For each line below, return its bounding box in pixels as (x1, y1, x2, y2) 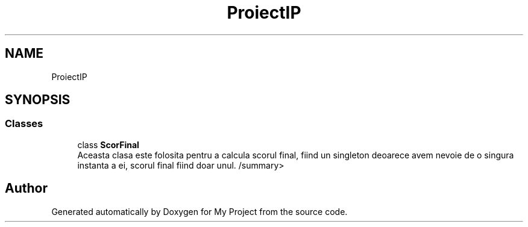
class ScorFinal (77, 139, 139, 150)
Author (5, 181, 48, 196)
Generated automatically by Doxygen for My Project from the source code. (51, 206, 348, 217)
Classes (5, 117, 43, 130)
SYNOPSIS (5, 92, 71, 108)
